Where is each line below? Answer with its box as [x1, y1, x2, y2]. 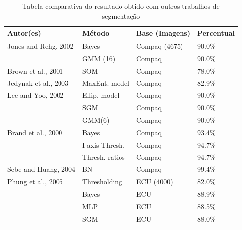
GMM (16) [82, 53, 116, 63]
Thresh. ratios [82, 152, 125, 162]
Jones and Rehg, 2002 [7, 41, 74, 51]
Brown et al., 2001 [7, 65, 63, 76]
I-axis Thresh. [82, 139, 124, 150]
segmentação [102, 10, 140, 21]
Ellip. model [82, 90, 120, 100]
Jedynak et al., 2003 [7, 77, 69, 88]
